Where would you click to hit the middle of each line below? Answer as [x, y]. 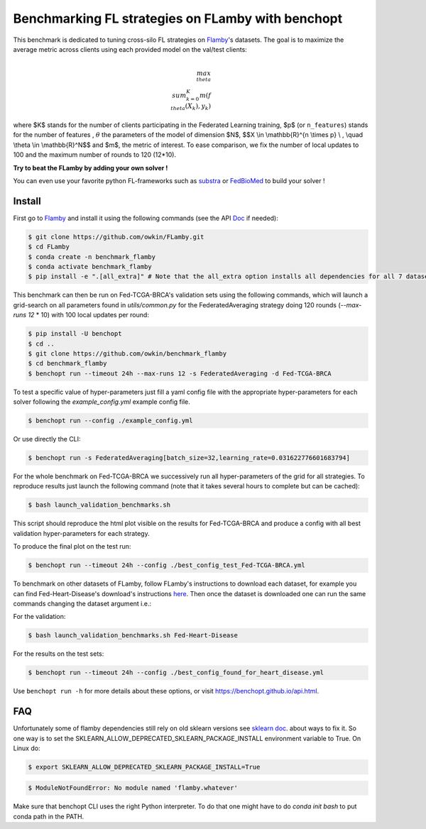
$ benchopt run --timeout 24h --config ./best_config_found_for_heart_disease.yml [176, 673]
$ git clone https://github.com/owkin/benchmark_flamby [127, 353]
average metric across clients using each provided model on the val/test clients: [130, 49]
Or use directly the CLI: [47, 439]
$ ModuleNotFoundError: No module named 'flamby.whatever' [133, 788]
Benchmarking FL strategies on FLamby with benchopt [178, 18]
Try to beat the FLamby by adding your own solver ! [91, 168]
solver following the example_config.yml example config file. [102, 402]
